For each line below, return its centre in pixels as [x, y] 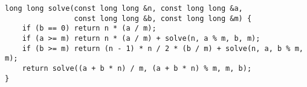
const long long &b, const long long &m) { [163, 18]
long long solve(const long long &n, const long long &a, [124, 8]
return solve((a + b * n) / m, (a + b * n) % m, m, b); [137, 68]
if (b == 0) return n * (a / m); [89, 28]
